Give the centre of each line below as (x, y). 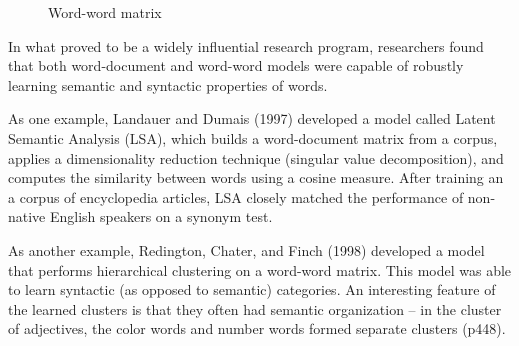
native (27, 216)
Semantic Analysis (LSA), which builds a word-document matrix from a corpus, (253, 137)
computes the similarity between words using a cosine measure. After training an (256, 177)
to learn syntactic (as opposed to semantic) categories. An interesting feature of (252, 289)
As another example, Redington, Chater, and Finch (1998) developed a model (246, 249)
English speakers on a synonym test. (161, 216)
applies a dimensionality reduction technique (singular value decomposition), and (256, 157)
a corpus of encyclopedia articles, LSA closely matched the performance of (236, 196)
